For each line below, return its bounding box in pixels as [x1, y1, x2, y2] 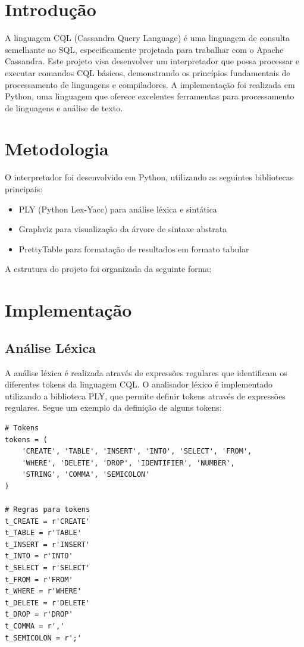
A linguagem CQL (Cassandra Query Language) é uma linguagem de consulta [5, 32, 290, 44]
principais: [5, 183, 43, 195]
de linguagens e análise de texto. [5, 101, 123, 114]
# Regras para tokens [5, 505, 90, 514]
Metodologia [5, 136, 109, 161]
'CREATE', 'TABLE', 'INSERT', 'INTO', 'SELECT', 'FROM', [21, 447, 252, 456]
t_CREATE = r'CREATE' [5, 517, 90, 526]
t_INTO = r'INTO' [5, 552, 73, 561]
